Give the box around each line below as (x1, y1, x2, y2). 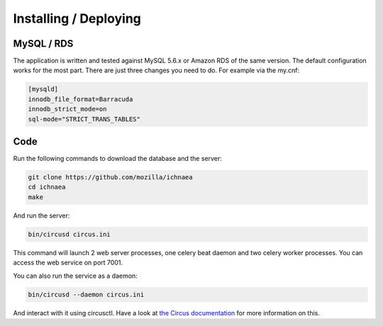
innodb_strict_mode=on (28, 105, 107, 113)
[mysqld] (28, 85, 59, 94)
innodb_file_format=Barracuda (28, 95, 133, 103)
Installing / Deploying (13, 11, 142, 26)
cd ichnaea (28, 183, 66, 191)
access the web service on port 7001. (13, 259, 123, 267)
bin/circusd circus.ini (28, 230, 111, 238)
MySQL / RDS (13, 38, 74, 50)
